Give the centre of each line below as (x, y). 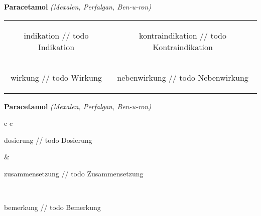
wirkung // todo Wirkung (56, 77)
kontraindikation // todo (183, 35)
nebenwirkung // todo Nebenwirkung (183, 77)
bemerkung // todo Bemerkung (52, 207)
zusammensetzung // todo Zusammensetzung (74, 173)
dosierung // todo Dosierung (48, 140)
